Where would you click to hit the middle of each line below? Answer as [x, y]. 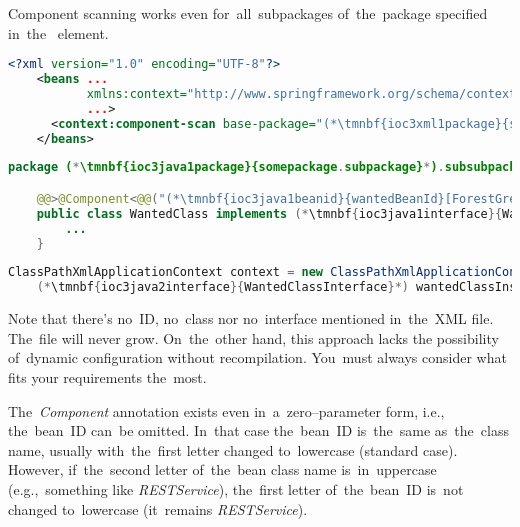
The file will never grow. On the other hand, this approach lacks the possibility [253, 337]
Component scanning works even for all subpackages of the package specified [248, 13]
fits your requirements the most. [107, 377]
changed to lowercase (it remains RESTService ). [158, 508]
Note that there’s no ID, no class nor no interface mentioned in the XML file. [251, 318]
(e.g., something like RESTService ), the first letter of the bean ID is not [236, 488]
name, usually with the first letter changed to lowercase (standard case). [233, 449]
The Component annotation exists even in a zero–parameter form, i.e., [226, 410]
